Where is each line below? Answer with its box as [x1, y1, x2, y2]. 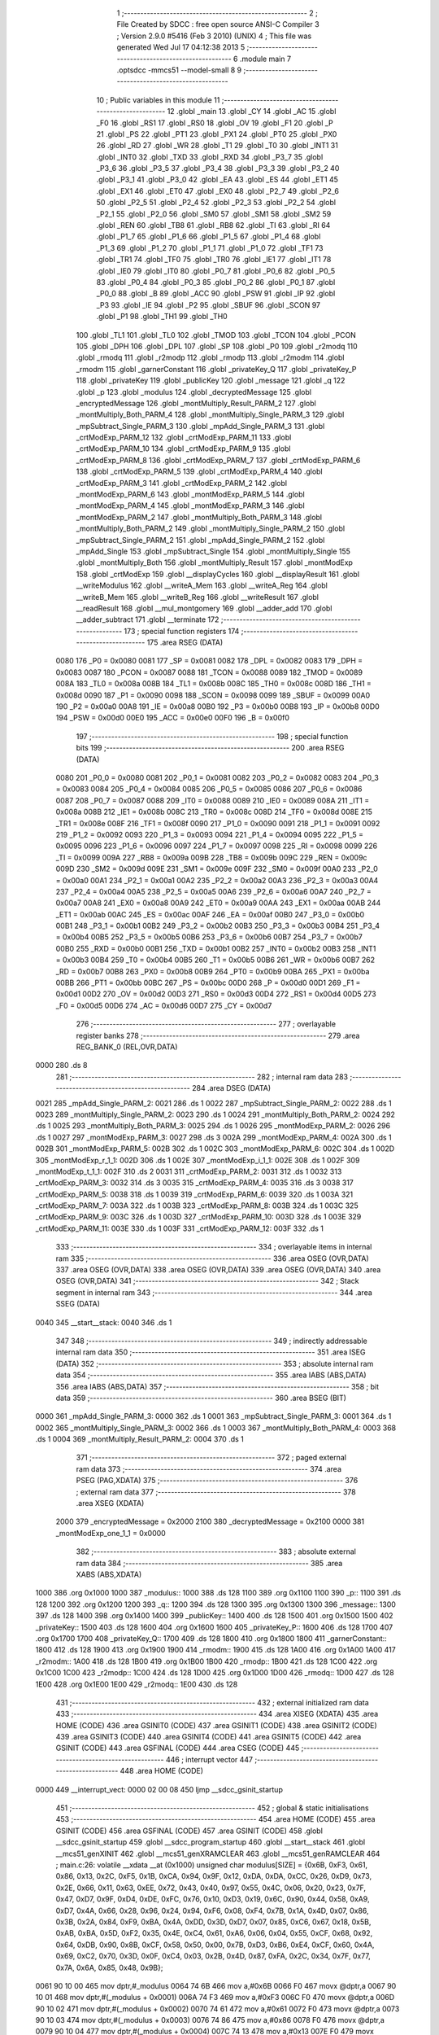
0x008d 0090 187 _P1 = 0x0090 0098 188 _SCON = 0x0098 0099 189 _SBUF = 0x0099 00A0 [55, 690, 371, 700]
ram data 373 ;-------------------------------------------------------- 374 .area [76, 1464, 341, 1473]
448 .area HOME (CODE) [120, 1766, 203, 1776]
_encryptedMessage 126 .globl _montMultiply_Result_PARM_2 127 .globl [76, 398, 316, 408]
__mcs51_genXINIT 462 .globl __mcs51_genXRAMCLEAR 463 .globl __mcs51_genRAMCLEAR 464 [55, 1849, 380, 1858]
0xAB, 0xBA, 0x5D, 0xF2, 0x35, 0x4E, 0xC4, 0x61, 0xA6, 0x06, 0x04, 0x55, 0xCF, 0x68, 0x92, [55, 1928, 373, 1938]
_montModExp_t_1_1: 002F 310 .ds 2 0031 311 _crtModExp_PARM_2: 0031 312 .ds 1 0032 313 [35, 1166, 342, 1176]
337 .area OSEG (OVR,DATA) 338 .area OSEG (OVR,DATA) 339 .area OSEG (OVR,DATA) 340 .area [55, 1265, 381, 1275]
